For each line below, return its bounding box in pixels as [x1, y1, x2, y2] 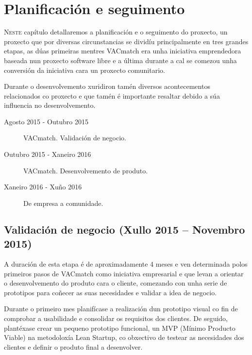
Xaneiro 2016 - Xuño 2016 [4, 182, 82, 192]
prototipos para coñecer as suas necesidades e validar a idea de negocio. [4, 287, 217, 297]
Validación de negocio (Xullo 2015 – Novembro [4, 221, 245, 237]
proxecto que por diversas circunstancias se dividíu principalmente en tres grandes [4, 36, 249, 46]
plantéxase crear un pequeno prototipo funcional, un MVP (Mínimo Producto [4, 322, 235, 333]
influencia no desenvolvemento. [4, 100, 96, 110]
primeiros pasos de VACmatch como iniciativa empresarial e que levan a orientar [4, 268, 244, 278]
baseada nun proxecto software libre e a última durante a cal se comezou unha [4, 55, 237, 65]
